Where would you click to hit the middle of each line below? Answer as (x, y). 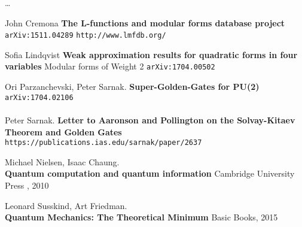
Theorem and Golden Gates (63, 131)
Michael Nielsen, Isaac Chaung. (62, 161)
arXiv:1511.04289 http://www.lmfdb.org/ (86, 36)
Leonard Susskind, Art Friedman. (66, 205)
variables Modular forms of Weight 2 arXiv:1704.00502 (110, 66)
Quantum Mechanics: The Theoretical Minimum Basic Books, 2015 (141, 217)
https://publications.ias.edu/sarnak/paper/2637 (103, 143)
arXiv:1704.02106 (39, 97)
